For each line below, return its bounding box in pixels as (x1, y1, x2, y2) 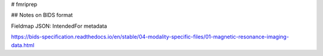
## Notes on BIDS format (11, 12, 73, 19)
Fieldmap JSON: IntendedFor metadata (11, 22, 108, 29)
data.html (11, 41, 35, 48)
